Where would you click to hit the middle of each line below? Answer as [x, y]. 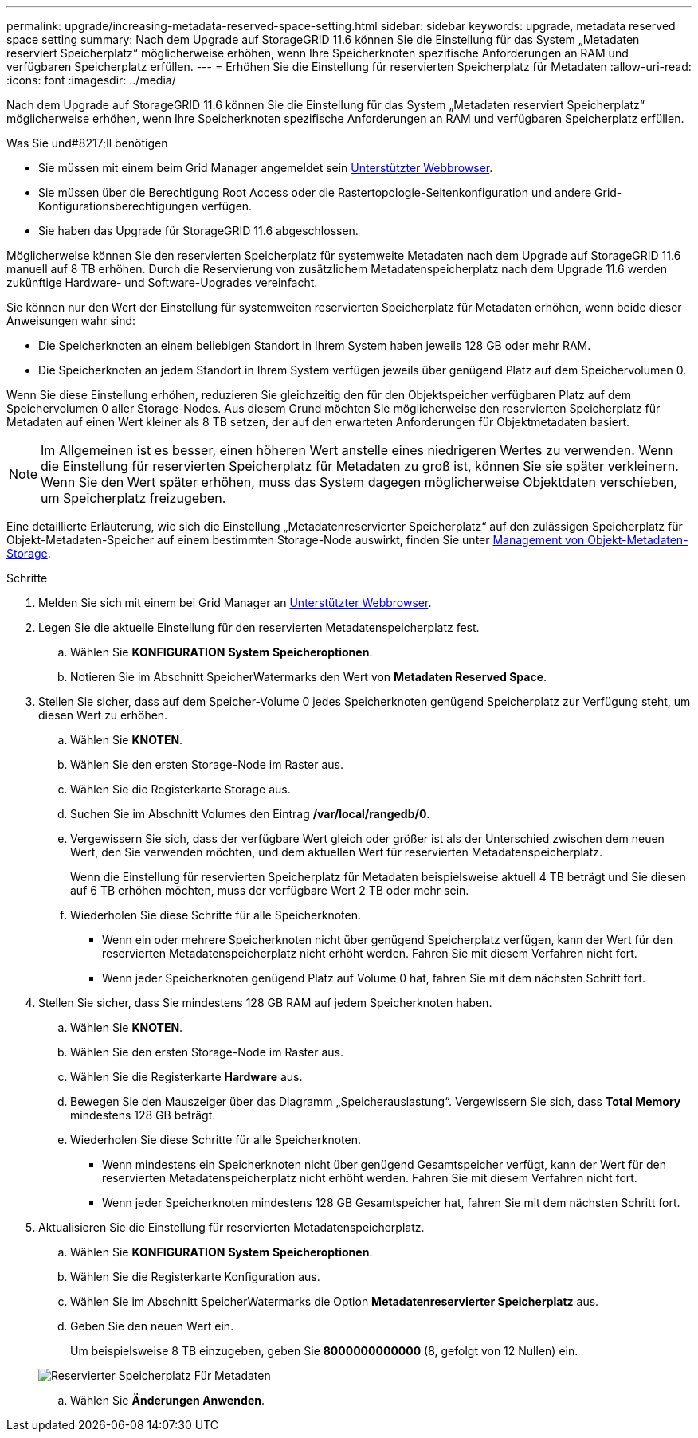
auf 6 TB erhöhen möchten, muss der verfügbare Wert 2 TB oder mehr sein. [270, 890]
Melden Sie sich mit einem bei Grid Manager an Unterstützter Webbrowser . [235, 603]
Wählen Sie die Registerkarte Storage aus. [180, 789]
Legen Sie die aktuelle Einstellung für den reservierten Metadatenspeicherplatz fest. [259, 627]
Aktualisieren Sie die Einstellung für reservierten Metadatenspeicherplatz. [231, 1227]
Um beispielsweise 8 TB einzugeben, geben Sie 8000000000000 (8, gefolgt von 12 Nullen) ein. [324, 1351]
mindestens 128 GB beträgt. [143, 1115]
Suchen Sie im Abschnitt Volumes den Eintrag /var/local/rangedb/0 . [250, 814]
